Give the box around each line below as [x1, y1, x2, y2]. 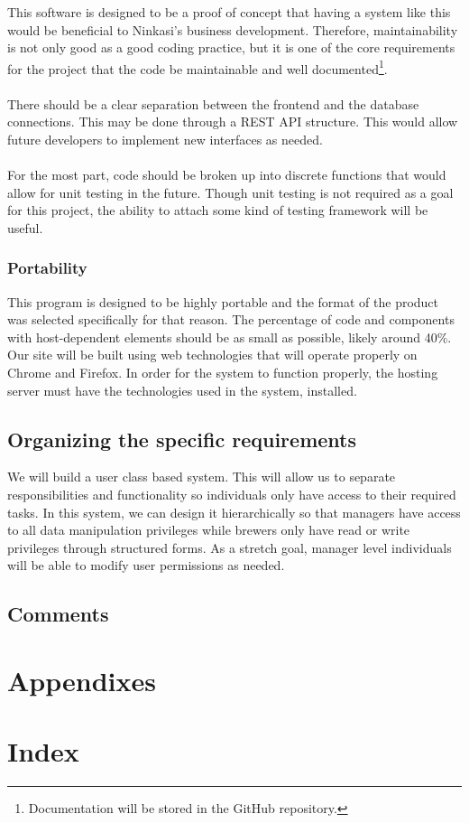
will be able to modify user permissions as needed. [7, 556, 285, 575]
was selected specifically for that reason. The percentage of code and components [7, 310, 455, 329]
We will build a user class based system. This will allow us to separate [7, 467, 396, 486]
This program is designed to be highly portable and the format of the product [7, 292, 439, 311]
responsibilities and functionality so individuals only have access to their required [7, 484, 456, 503]
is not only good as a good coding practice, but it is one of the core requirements [7, 38, 455, 57]
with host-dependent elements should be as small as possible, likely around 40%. [7, 327, 452, 346]
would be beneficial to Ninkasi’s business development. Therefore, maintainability [7, 20, 458, 39]
